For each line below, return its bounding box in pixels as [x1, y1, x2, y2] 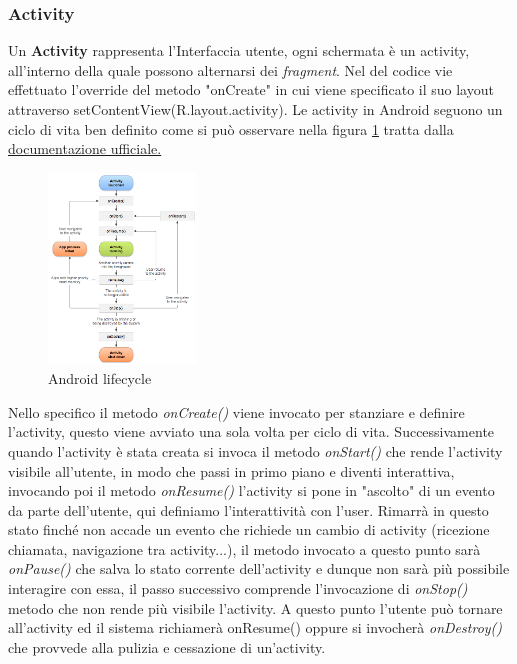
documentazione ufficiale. [8, 138, 162, 159]
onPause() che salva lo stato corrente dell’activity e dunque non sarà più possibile [8, 558, 510, 579]
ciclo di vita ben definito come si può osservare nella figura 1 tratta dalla [8, 118, 454, 139]
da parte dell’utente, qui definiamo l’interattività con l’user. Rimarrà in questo [8, 499, 489, 520]
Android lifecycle [48, 368, 152, 389]
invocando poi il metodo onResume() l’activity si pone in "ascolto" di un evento [8, 480, 495, 501]
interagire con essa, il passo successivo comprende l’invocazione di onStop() [8, 578, 468, 599]
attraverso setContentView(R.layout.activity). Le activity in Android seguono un [8, 99, 503, 119]
